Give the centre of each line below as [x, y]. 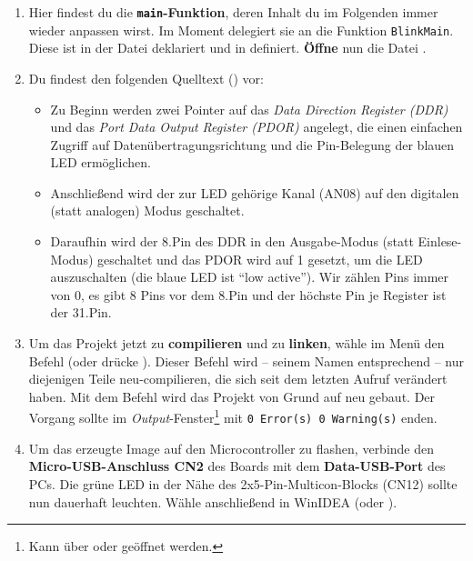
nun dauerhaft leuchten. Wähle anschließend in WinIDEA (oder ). [213, 501]
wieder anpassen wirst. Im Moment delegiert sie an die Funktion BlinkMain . [241, 30]
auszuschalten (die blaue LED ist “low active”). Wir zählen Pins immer [250, 277]
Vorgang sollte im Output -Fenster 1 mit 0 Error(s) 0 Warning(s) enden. [233, 416]
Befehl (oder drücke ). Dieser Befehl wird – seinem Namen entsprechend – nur [246, 361]
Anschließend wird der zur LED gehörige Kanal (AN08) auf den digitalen [255, 192]
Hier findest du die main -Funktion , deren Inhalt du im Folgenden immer [233, 12]
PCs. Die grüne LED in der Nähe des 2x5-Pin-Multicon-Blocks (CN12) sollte [243, 483]
